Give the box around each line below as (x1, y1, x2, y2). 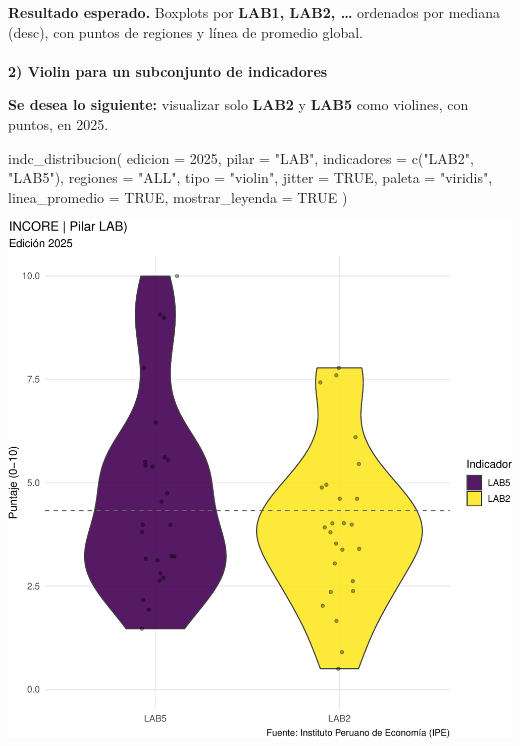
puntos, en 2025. (8, 113, 109, 134)
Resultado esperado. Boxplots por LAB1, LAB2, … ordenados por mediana (8, 2, 500, 22)
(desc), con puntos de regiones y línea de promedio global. (8, 21, 363, 42)
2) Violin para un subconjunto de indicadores (8, 60, 328, 81)
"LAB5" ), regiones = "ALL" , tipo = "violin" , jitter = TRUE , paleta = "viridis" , (8, 167, 493, 188)
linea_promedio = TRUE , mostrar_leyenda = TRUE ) (8, 186, 348, 207)
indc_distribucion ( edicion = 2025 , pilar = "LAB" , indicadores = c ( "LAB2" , (8, 147, 474, 168)
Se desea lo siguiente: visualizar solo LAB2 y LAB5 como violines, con (8, 94, 469, 115)
